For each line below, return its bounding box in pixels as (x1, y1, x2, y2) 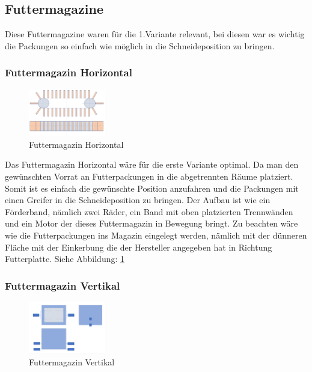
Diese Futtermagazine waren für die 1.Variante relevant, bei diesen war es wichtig (5, 28, 305, 40)
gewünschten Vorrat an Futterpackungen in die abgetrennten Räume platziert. (5, 170, 293, 183)
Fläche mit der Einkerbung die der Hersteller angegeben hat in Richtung (5, 240, 272, 253)
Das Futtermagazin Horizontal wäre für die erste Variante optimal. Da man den (5, 158, 299, 171)
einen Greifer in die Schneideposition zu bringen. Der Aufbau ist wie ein (5, 194, 271, 206)
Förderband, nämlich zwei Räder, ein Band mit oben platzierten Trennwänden (5, 205, 293, 218)
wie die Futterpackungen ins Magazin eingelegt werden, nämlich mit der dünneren (5, 228, 307, 241)
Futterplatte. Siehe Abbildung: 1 (5, 252, 125, 265)
